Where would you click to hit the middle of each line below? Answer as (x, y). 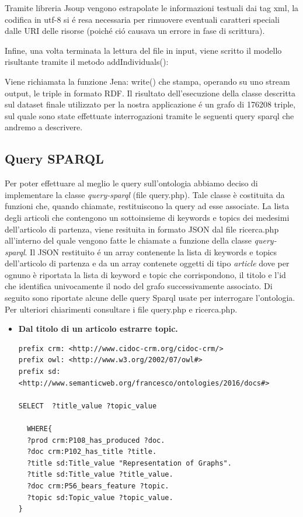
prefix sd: (39, 372)
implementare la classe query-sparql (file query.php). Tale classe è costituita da (145, 194)
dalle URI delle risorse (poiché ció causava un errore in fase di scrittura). (135, 31)
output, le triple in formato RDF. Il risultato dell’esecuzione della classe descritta (150, 93)
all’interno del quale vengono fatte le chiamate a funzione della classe (128, 240)
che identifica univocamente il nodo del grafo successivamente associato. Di (139, 286)
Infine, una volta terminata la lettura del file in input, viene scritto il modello (143, 50)
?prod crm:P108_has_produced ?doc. (96, 440)
